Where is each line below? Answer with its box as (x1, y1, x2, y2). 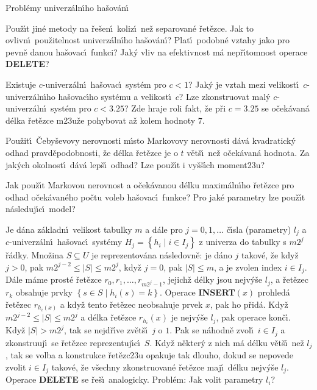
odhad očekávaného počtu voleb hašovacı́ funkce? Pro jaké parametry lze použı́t (5, 190, 305, 203)
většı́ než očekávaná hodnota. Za (187, 146, 310, 158)
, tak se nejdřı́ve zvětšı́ (64, 324, 148, 336)
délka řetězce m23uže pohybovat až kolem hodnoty (5, 113, 196, 126)
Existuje (5, 77, 37, 90)
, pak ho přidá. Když (210, 297, 288, 310)
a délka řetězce (80, 311, 137, 324)
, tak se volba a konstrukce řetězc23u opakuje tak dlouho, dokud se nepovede (5, 349, 294, 361)
